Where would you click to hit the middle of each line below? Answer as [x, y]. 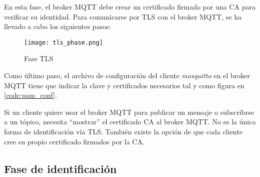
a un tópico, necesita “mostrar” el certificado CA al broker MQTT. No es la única [130, 122]
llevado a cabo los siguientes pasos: [58, 26]
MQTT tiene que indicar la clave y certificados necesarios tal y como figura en [124, 85]
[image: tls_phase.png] [64, 42]
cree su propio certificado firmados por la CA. [74, 141]
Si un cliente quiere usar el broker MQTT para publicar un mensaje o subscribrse [129, 112]
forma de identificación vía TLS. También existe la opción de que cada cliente [123, 131]
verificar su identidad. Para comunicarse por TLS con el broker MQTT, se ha [123, 16]
